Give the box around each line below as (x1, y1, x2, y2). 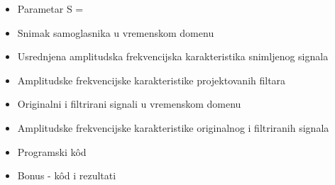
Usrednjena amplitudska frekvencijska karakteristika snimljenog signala (17, 49, 329, 64)
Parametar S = (17, 1, 84, 16)
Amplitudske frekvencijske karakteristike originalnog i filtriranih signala (17, 120, 329, 135)
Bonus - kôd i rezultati (17, 168, 116, 183)
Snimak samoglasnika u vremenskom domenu (17, 25, 214, 40)
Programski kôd (17, 144, 87, 159)
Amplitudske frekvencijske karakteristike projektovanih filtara (17, 72, 286, 87)
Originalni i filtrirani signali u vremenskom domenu (17, 96, 241, 111)
